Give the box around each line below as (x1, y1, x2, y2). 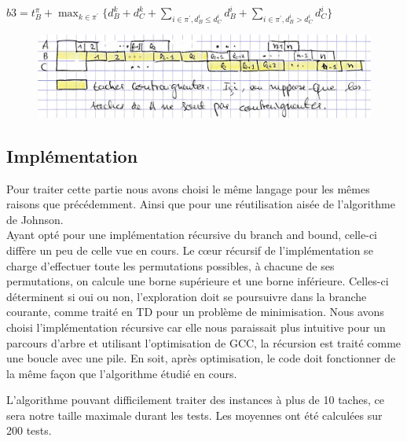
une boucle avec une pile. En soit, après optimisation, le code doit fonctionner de (6, 350, 396, 366)
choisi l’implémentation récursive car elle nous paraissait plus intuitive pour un (6, 318, 386, 335)
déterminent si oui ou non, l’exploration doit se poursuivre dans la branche (6, 288, 367, 304)
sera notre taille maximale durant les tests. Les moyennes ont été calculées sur (6, 406, 383, 423)
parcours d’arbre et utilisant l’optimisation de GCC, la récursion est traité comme (6, 334, 401, 351)
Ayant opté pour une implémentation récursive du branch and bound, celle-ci (6, 226, 377, 243)
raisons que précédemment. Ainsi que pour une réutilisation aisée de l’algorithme (6, 196, 395, 212)
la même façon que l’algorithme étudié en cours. (6, 365, 237, 381)
